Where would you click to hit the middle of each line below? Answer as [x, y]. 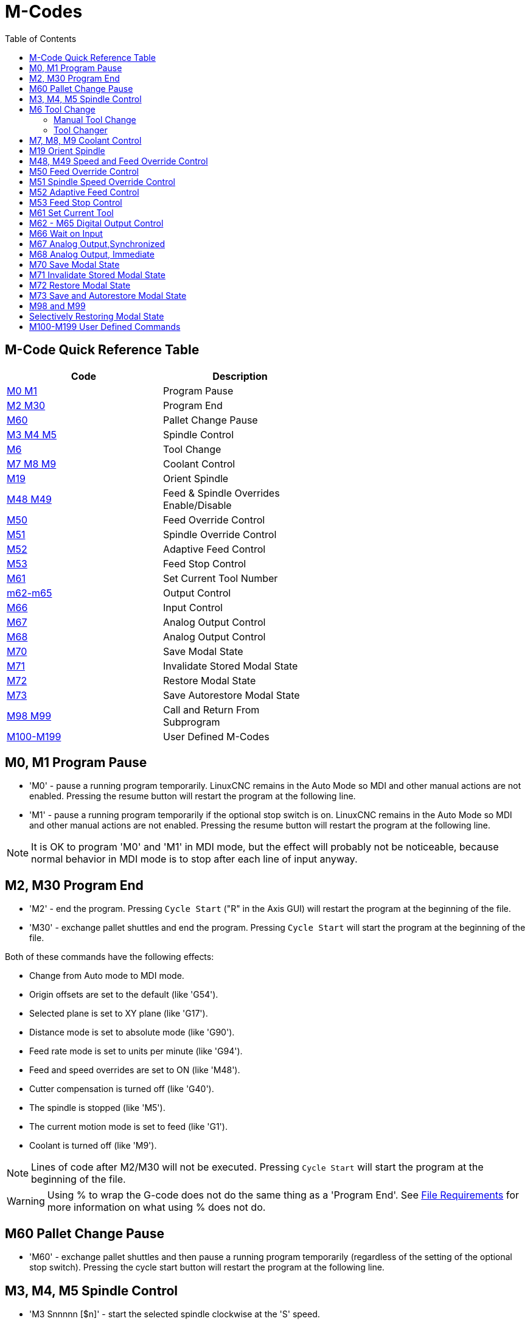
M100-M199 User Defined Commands [105, 326]
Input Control [193, 607]
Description [240, 376]
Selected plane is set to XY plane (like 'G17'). [119, 1014]
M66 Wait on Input [66, 233]
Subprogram [192, 722]
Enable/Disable [197, 505]
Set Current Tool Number [221, 578]
